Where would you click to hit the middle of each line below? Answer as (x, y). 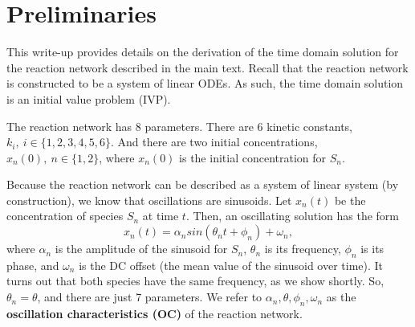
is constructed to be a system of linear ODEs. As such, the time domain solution (205, 83)
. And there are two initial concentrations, (214, 142)
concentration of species (65, 216)
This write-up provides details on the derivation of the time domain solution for (203, 52)
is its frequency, (303, 249)
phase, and (33, 265)
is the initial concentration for (253, 157)
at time (161, 216)
